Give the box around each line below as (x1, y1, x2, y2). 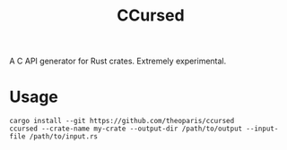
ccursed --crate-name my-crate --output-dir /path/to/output (9, 124, 243, 134)
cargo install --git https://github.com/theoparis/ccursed (9, 117, 235, 126)
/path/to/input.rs (29, 132, 99, 141)
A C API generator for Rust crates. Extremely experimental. (9, 55, 227, 67)
